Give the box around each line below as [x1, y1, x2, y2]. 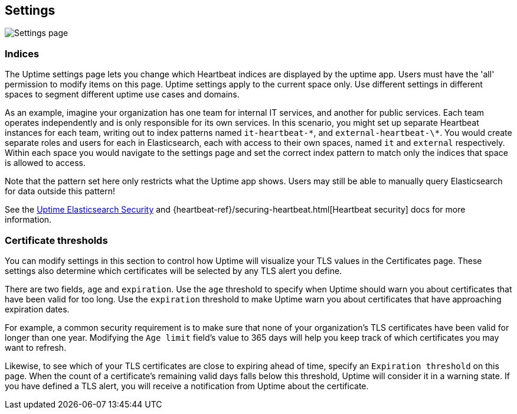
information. [5, 214, 52, 225]
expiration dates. [5, 304, 70, 314]
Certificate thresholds [5, 234, 108, 246]
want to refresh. [5, 342, 67, 353]
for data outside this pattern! [5, 186, 115, 197]
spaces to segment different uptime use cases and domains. [5, 89, 240, 100]
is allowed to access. [5, 158, 86, 168]
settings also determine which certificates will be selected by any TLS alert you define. [5, 265, 342, 276]
